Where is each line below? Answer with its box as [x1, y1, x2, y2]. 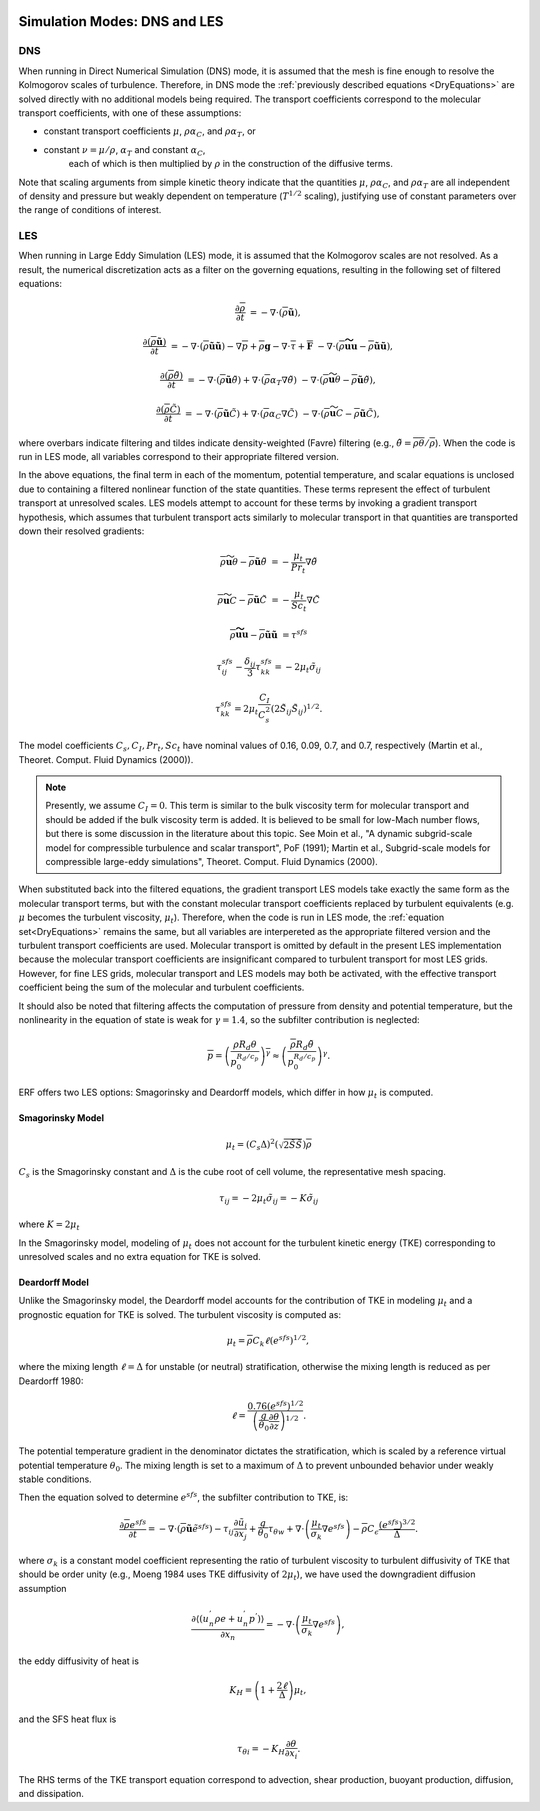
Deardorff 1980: [18, 1375, 84, 1387]
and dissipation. [18, 1788, 85, 1800]
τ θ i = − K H [236, 1743, 285, 1757]
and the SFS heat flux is [18, 1713, 117, 1725]
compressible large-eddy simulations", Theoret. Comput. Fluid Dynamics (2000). [45, 856, 379, 868]
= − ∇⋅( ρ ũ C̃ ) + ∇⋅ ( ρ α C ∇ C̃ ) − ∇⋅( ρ [184, 408, 330, 422]
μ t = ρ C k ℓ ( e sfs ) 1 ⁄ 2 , [226, 1333, 310, 1349]
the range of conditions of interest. [18, 204, 162, 216]
